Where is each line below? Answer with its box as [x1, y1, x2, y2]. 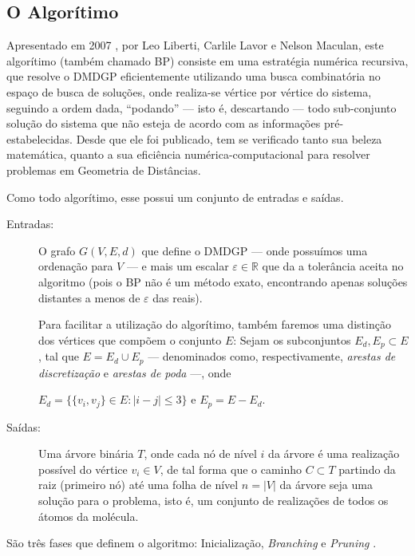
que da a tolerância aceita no [262, 258, 404, 274]
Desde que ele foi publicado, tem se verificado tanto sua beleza [76, 130, 382, 147]
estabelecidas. [6, 130, 73, 147]
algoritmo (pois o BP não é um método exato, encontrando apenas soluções [38, 273, 408, 290]
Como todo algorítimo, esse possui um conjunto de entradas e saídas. [6, 188, 344, 205]
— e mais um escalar [126, 258, 229, 274]
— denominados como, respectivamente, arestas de [148, 348, 396, 365]
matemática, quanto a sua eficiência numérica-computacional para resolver [6, 146, 370, 163]
